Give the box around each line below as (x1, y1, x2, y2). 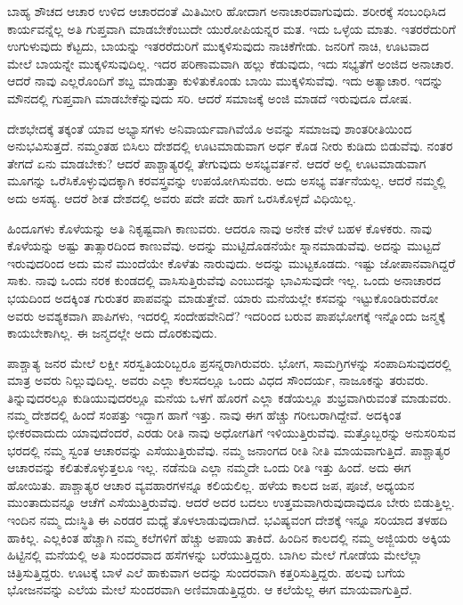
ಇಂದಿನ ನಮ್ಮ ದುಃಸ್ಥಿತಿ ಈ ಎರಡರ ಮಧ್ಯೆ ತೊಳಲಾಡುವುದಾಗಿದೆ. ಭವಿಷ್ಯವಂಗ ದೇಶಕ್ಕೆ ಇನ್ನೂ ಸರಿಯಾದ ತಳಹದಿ (7, 511, 448, 529)
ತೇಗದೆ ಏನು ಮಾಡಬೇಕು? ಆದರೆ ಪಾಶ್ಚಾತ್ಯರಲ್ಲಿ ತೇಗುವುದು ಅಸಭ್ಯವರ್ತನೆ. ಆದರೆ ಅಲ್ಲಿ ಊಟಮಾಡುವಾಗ (7, 153, 426, 172)
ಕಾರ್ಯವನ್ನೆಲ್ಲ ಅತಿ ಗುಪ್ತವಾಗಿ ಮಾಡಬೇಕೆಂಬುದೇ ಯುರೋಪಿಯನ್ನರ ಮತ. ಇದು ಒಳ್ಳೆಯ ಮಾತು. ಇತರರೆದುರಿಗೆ (7, 19, 456, 37)
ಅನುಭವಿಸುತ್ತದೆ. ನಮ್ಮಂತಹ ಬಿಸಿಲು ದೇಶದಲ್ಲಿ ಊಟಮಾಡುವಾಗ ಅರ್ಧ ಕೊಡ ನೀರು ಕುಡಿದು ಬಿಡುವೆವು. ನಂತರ (7, 136, 453, 155)
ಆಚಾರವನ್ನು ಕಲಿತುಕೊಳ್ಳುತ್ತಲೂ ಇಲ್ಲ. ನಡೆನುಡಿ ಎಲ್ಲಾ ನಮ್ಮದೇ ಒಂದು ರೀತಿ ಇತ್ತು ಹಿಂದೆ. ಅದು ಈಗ (7, 458, 411, 477)
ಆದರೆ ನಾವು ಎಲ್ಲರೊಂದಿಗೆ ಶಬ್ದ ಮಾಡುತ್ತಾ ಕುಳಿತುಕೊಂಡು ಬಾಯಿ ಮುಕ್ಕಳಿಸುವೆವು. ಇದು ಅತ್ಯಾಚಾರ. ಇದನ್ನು (7, 71, 443, 90)
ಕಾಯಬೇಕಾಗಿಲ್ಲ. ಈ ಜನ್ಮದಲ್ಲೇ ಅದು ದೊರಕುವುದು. (7, 323, 217, 342)
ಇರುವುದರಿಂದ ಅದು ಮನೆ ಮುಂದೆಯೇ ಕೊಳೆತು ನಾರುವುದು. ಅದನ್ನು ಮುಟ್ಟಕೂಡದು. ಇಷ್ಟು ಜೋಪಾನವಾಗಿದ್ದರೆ (7, 253, 456, 272)
